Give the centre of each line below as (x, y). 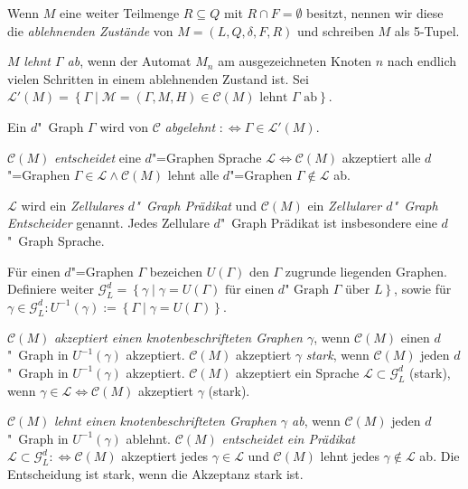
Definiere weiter (51, 289)
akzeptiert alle (381, 157)
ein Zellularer (345, 205)
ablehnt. (148, 438)
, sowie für (423, 289)
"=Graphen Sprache (206, 157)
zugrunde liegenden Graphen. (366, 271)
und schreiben (336, 30)
